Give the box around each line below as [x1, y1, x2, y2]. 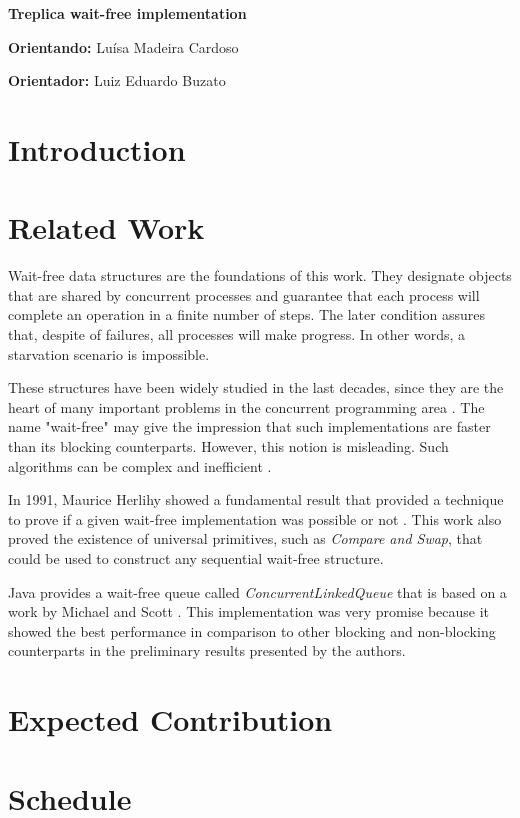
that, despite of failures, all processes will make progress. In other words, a [8, 324, 465, 345]
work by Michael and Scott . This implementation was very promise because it [8, 601, 490, 622]
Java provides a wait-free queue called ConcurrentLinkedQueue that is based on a [8, 581, 507, 602]
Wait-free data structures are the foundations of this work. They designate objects [8, 265, 512, 286]
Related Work [8, 207, 205, 248]
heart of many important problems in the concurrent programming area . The [8, 396, 485, 417]
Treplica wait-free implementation [8, 3, 247, 23]
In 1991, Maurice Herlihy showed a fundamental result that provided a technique [8, 489, 504, 510]
